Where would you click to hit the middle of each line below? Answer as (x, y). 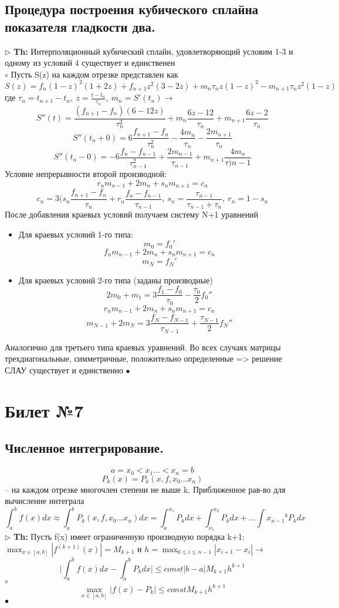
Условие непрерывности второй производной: (86, 174)
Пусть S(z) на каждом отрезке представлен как (94, 74)
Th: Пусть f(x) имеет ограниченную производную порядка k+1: (129, 537)
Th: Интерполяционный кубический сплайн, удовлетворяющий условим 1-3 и (153, 51)
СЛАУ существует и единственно (64, 370)
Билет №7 (44, 410)
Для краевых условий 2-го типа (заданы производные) (116, 280)
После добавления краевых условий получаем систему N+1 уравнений (132, 214)
